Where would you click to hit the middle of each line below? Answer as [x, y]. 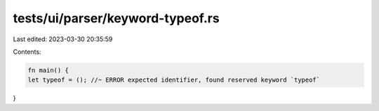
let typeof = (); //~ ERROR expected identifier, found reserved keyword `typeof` [174, 80]
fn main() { [48, 70]
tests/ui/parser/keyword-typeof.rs [117, 18]
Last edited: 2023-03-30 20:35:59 [63, 39]
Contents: [27, 52]
